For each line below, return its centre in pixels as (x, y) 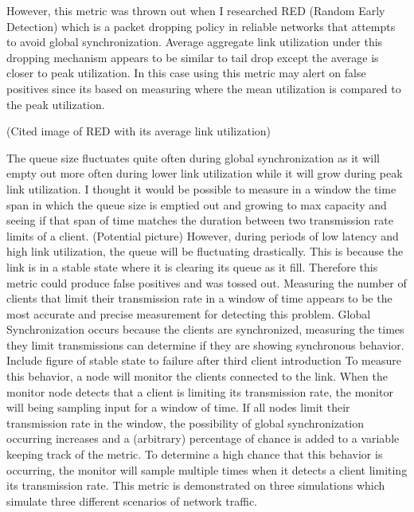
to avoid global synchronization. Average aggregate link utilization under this (195, 42)
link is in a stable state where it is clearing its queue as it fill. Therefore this (192, 266)
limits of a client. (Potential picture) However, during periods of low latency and (203, 235)
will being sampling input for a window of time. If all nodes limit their (178, 407)
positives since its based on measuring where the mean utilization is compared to (204, 88)
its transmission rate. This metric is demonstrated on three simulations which (196, 485)
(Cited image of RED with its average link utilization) (139, 131)
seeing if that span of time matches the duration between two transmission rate (200, 220)
